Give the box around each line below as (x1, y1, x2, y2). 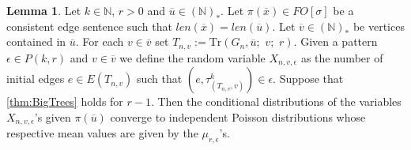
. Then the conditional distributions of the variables (150, 93, 402, 110)
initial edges (6, 70, 65, 87)
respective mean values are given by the (6, 125, 198, 141)
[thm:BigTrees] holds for (6, 93, 123, 110)
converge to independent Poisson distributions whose (110, 108, 366, 125)
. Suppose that (273, 70, 344, 87)
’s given (34, 108, 71, 125)
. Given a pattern (293, 33, 378, 50)
